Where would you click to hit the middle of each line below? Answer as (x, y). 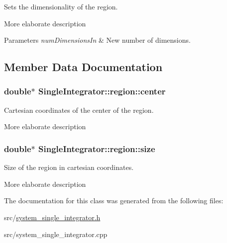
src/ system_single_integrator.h (52, 217)
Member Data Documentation (83, 67)
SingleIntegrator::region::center (102, 91)
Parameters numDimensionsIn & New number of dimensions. (97, 40)
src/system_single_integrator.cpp (56, 234)
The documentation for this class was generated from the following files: (114, 201)
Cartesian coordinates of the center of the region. (79, 110)
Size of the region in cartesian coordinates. (69, 167)
